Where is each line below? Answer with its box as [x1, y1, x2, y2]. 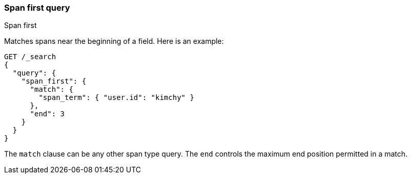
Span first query [4, 3, 70, 13]
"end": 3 [30, 110, 65, 118]
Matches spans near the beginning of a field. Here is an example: [4, 37, 224, 46]
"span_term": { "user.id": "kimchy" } [38, 93, 194, 102]
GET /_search [4, 53, 56, 61]
